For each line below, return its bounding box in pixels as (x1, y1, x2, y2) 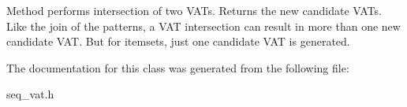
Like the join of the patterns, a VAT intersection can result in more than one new (6, 17, 401, 34)
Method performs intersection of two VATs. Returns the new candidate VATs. (6, 2, 382, 18)
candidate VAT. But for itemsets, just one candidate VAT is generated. (6, 33, 350, 50)
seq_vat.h (6, 86, 54, 102)
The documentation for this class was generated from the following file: (6, 59, 349, 76)
